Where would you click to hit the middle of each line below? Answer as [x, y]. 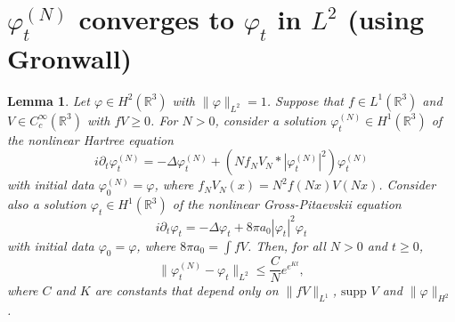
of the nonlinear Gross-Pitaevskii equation [287, 204]
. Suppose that [305, 100]
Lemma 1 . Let [49, 100]
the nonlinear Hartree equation [90, 139]
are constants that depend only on [187, 290]
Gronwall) [70, 57]
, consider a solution [271, 120]
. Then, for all [286, 245]
